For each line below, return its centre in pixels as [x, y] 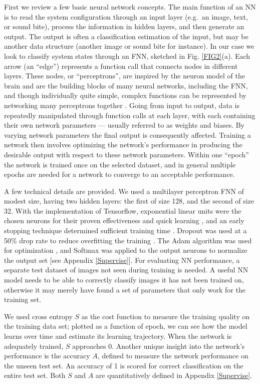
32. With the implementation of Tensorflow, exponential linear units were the [123, 210]
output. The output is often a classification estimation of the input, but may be [126, 36]
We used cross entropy [38, 316]
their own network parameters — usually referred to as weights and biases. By [124, 125]
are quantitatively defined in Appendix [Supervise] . [174, 375]
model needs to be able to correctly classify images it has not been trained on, [124, 280]
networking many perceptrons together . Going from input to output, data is [122, 105]
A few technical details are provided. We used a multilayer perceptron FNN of [124, 191]
